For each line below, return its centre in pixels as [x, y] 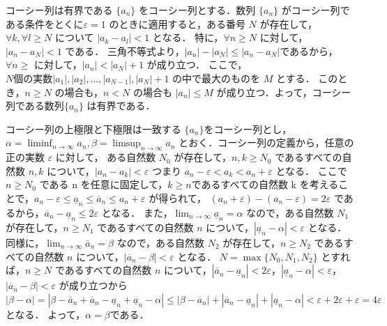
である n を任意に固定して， [104, 184]
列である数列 [35, 106]
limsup [127, 144]
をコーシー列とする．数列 [197, 10]
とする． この [307, 78]
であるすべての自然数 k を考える [265, 184]
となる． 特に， [188, 37]
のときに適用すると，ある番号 [177, 23]
